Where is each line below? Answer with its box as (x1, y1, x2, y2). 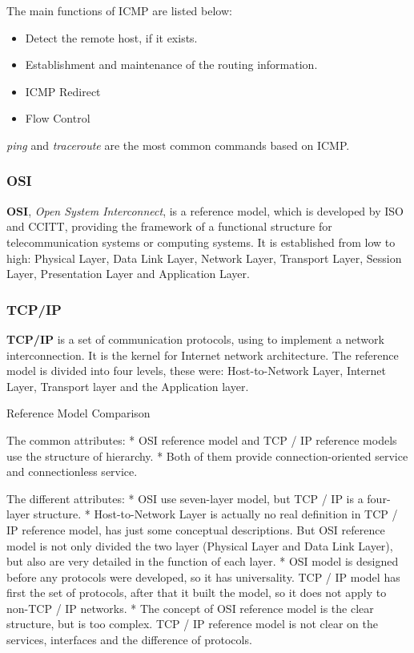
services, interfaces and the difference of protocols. (6, 631, 252, 648)
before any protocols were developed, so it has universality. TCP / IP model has (6, 568, 400, 585)
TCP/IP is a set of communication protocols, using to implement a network (6, 330, 384, 347)
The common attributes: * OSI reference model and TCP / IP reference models (6, 431, 397, 448)
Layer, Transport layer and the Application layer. (6, 377, 249, 394)
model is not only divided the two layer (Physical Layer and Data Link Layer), (6, 537, 393, 554)
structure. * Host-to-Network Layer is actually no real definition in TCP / (33, 506, 398, 522)
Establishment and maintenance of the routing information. (25, 56, 318, 73)
